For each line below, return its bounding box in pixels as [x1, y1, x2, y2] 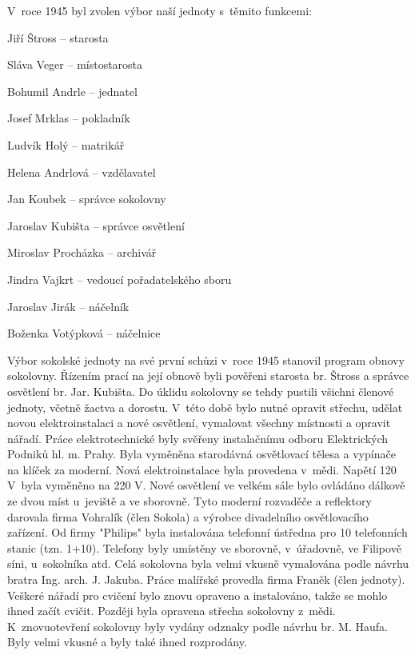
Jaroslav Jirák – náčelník [7, 298, 130, 314]
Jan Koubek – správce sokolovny [7, 190, 166, 207]
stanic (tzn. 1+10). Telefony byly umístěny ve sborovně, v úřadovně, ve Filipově [7, 539, 401, 556]
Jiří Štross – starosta [7, 29, 109, 46]
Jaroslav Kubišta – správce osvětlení [7, 217, 185, 234]
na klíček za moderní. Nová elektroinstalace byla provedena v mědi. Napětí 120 [7, 461, 397, 477]
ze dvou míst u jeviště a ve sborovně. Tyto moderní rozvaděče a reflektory [7, 493, 372, 509]
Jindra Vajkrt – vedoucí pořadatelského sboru [7, 270, 232, 287]
